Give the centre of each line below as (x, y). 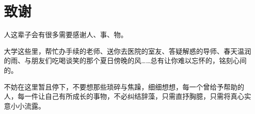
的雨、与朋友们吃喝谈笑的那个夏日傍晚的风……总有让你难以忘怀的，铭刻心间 (125, 60)
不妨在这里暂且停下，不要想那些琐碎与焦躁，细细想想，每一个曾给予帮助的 (124, 86)
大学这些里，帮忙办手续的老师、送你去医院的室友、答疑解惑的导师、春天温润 (127, 51)
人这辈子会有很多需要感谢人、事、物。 (66, 34)
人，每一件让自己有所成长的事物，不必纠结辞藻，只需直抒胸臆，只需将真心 (124, 96)
